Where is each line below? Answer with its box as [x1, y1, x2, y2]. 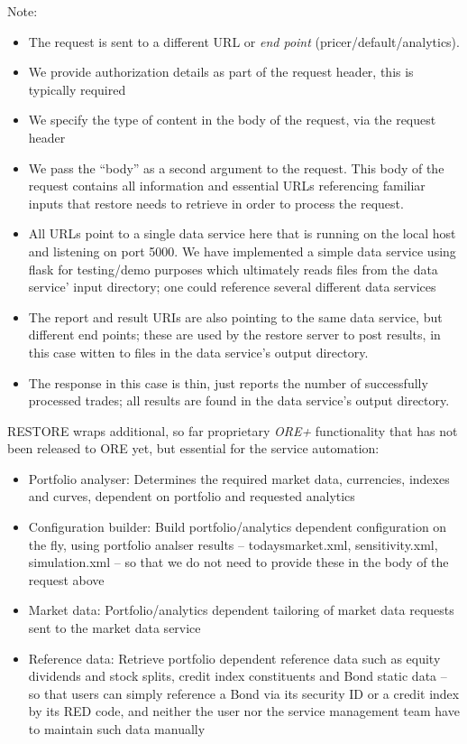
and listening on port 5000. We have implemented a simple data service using [28, 241, 456, 260]
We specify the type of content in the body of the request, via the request [28, 110, 436, 129]
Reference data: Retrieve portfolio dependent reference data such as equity [28, 648, 441, 667]
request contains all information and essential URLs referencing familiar [28, 176, 426, 195]
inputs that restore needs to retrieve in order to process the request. [28, 193, 404, 212]
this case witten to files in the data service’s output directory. [28, 342, 369, 361]
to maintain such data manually [28, 720, 206, 738]
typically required [28, 79, 126, 98]
